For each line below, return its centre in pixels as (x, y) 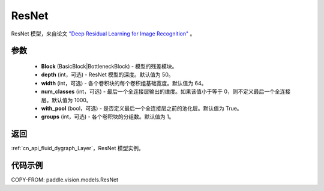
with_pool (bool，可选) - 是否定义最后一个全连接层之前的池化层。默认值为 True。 (142, 108)
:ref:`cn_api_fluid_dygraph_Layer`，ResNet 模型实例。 (77, 148)
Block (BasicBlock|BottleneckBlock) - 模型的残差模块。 (109, 66)
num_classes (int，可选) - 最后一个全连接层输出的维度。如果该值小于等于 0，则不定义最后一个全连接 (166, 92)
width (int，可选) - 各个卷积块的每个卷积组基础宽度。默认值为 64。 (124, 83)
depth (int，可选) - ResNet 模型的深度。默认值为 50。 (107, 74)
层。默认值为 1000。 (67, 100)
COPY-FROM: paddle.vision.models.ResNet (65, 180)
